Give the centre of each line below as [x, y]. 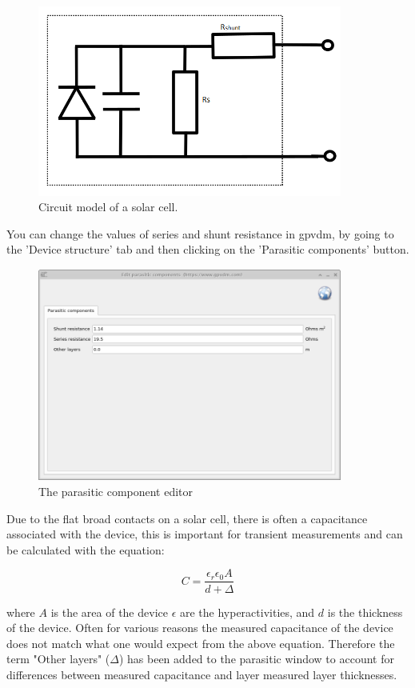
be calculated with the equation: [86, 549]
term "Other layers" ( [58, 659]
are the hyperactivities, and [247, 612]
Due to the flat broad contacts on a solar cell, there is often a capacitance [187, 518]
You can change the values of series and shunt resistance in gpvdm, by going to [200, 233]
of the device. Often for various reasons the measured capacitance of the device [200, 628]
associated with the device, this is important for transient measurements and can [205, 534]
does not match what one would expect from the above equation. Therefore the [201, 643]
